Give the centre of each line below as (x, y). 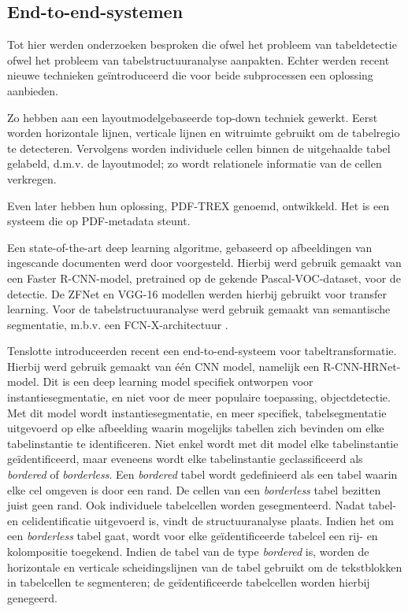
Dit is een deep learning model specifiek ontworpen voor (178, 381)
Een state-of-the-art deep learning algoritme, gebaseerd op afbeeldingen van (190, 247)
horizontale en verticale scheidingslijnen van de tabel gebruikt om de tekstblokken (205, 567)
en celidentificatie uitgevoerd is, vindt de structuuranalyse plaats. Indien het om (200, 520)
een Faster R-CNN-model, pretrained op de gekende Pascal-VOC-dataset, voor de (204, 278)
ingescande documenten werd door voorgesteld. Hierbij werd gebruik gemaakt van (204, 263)
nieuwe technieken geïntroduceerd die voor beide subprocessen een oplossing (190, 75)
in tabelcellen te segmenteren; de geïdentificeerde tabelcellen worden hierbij (189, 582)
